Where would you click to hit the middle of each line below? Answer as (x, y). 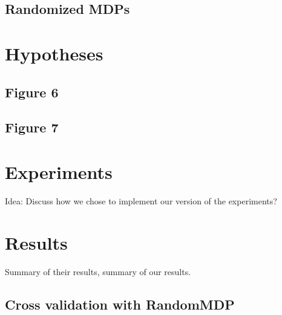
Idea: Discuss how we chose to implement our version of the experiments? (141, 200)
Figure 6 (32, 92)
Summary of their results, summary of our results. (98, 271)
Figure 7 (32, 127)
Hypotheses (54, 53)
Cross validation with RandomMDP (120, 304)
